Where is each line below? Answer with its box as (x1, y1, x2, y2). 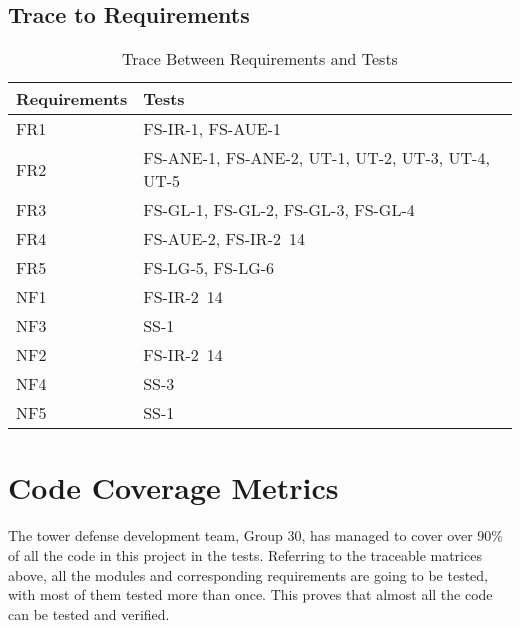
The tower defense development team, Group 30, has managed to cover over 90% (8, 525, 503, 546)
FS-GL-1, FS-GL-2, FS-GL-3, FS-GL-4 (143, 198, 415, 222)
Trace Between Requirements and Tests (122, 47, 398, 71)
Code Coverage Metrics (8, 467, 339, 508)
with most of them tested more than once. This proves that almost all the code (8, 584, 493, 605)
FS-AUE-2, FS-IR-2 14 (143, 227, 305, 251)
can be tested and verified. (8, 603, 170, 624)
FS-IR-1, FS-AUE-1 (143, 117, 281, 141)
